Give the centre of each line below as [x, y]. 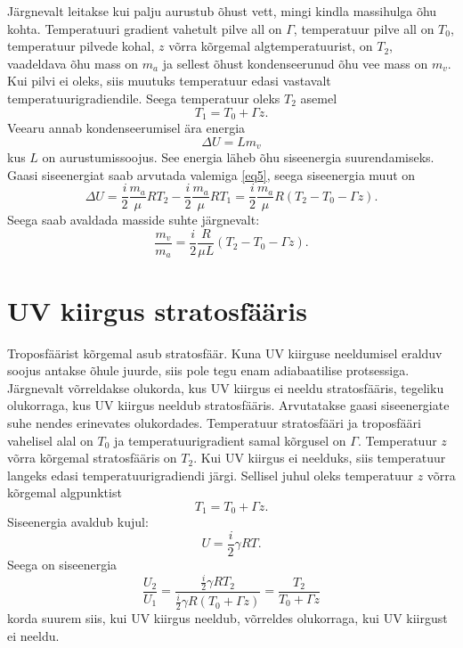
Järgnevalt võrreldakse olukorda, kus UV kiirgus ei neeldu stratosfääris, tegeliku [226, 387]
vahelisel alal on [50, 440]
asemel [319, 98]
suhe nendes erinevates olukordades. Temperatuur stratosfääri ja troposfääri [214, 422]
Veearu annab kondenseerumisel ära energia [126, 128]
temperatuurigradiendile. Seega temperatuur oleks [144, 98]
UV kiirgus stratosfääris [157, 310]
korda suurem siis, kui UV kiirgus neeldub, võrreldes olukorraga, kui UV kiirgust [227, 618]
